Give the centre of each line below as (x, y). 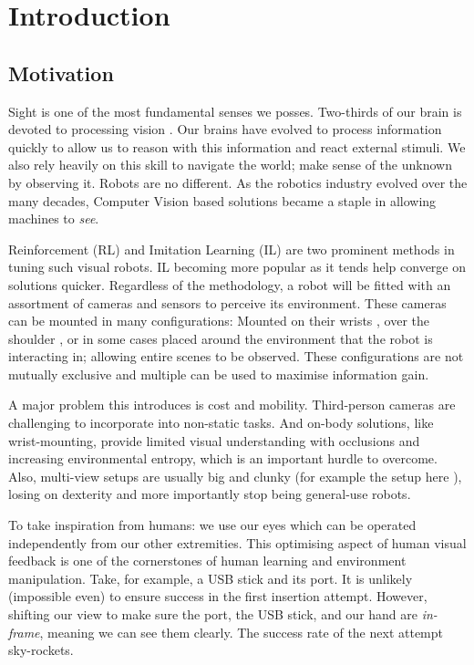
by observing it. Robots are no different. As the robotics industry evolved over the (238, 182)
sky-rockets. (41, 650)
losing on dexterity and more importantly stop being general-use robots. (210, 494)
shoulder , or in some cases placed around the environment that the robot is (221, 338)
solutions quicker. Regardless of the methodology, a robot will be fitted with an (230, 284)
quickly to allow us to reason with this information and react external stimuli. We (237, 146)
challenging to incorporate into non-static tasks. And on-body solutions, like (221, 423)
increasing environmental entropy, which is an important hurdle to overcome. (223, 458)
